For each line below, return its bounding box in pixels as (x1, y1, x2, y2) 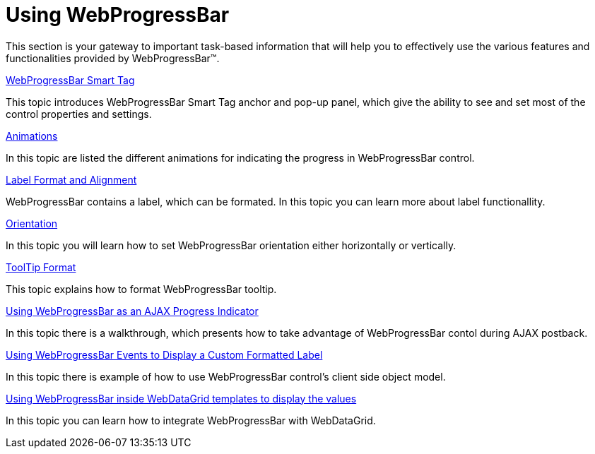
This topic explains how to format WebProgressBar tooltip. (6, 282, 277, 295)
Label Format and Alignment (6, 173, 137, 186)
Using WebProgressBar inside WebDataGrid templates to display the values (6, 392, 357, 405)
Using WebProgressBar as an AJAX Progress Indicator (6, 304, 259, 317)
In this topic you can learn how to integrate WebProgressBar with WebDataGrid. (6, 414, 376, 426)
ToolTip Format (6, 261, 76, 273)
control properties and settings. (6, 107, 152, 120)
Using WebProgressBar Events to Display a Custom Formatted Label (6, 348, 323, 361)
